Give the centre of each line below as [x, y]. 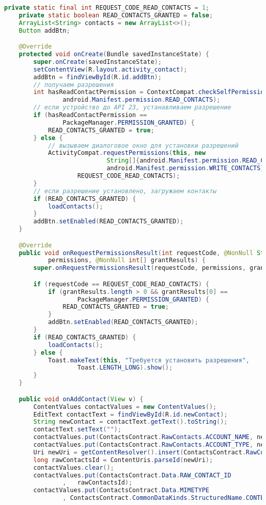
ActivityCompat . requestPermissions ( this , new [127, 153]
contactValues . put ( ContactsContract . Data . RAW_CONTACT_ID [132, 475]
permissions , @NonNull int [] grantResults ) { [127, 260]
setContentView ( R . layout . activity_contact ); [110, 69]
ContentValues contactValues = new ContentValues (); [125, 407]
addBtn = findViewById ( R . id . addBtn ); [97, 77]
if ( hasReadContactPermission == [90, 115]
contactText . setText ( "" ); [77, 430]
